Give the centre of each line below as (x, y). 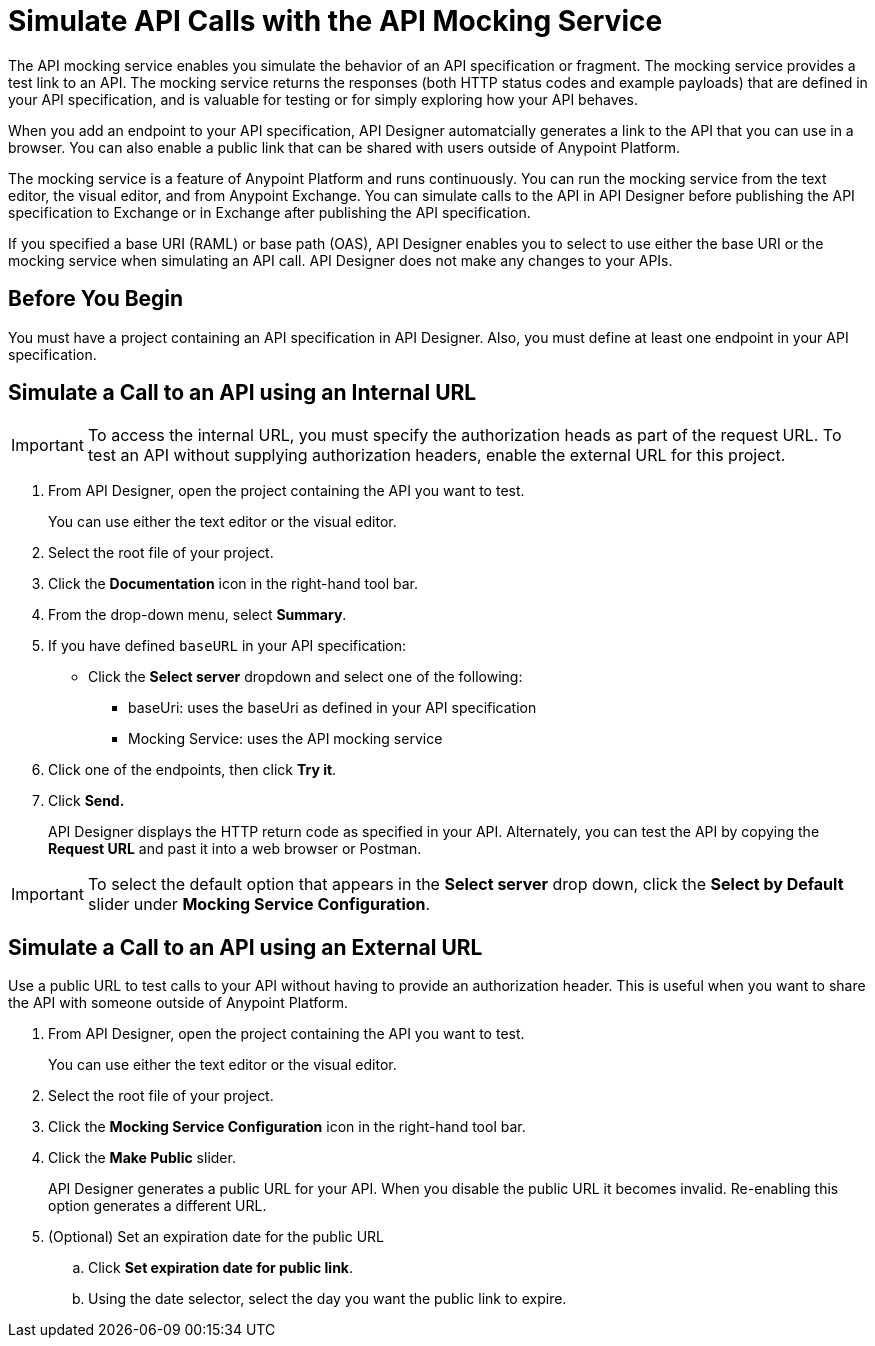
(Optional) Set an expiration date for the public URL (216, 1237)
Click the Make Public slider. (142, 1158)
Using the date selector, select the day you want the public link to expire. (327, 1299)
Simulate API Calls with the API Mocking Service (335, 21)
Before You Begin (96, 299)
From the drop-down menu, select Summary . (197, 615)
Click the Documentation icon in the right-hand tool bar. (233, 584)
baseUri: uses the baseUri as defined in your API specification (332, 708)
